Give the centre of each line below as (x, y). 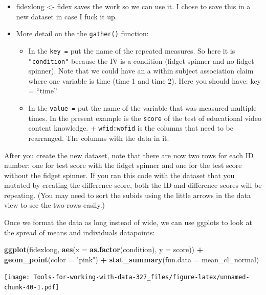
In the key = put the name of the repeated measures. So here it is (132, 50)
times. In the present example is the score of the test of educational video (145, 118)
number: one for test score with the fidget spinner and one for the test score (123, 165)
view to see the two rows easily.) (54, 205)
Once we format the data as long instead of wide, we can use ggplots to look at (128, 222)
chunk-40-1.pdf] (32, 288)
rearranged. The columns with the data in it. (99, 138)
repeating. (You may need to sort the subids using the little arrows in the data (127, 195)
